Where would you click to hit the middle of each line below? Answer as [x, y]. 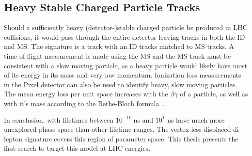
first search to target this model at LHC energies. [77, 148]
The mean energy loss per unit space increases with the [86, 94]
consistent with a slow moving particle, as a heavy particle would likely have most [126, 65]
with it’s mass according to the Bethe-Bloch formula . [84, 103]
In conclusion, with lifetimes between [59, 119]
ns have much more [196, 119]
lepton [13, 138]
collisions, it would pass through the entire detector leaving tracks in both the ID [125, 37]
